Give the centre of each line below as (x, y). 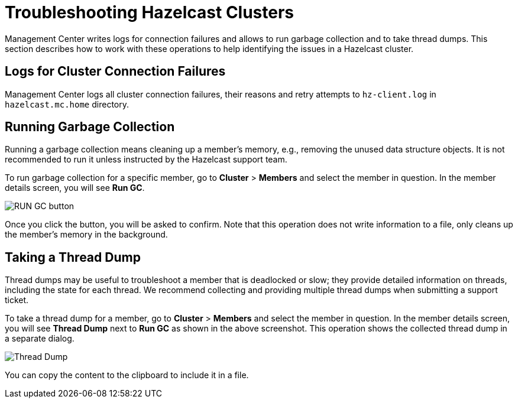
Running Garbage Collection (90, 127)
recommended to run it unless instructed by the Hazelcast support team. (146, 160)
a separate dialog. (40, 339)
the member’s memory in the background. (86, 235)
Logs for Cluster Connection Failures (115, 71)
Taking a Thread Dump (73, 257)
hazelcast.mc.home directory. (67, 104)
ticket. (17, 300)
